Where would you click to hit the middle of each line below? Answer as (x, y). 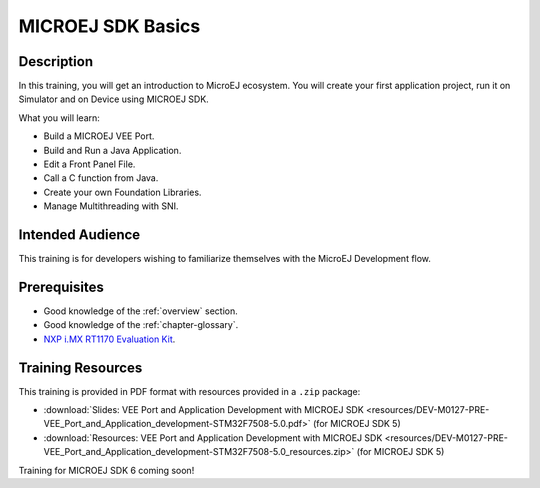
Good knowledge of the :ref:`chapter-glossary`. (141, 325)
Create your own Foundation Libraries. (122, 192)
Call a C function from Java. (101, 178)
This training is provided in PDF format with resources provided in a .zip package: (189, 391)
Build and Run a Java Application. (112, 150)
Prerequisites (61, 286)
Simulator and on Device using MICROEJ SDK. (113, 99)
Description (56, 61)
